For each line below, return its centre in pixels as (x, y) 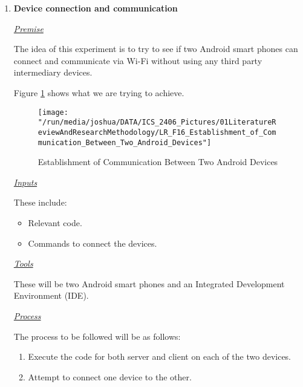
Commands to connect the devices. (93, 243)
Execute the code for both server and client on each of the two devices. (160, 356)
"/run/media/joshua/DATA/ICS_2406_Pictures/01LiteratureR (157, 122)
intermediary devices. (53, 72)
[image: (53, 112)
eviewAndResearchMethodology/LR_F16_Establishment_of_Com (157, 132)
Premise (28, 28)
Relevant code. (55, 222)
